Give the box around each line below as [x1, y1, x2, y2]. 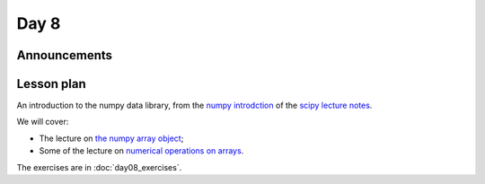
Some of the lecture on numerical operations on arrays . [39, 145, 244, 156]
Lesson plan [16, 76, 87, 92]
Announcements [16, 48, 112, 63]
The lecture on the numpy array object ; [39, 133, 184, 144]
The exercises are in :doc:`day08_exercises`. [16, 162, 182, 172]
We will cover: [16, 117, 69, 127]
